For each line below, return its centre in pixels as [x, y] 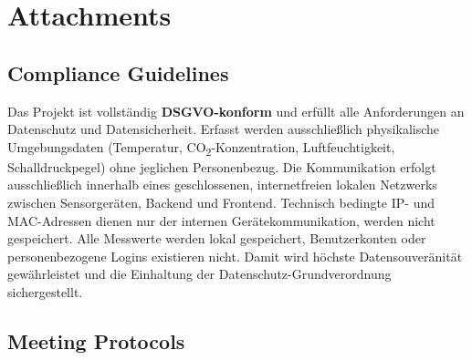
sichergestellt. [45, 292]
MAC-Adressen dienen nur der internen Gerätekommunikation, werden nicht [221, 220]
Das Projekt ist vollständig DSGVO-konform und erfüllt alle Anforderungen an [236, 111]
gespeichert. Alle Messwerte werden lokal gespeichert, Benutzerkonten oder [217, 238]
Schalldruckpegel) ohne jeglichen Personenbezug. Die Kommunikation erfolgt [222, 166]
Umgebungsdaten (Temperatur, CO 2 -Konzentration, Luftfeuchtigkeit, [201, 148]
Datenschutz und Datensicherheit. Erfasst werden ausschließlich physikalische [224, 129]
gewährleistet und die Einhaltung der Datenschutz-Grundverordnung [199, 274]
